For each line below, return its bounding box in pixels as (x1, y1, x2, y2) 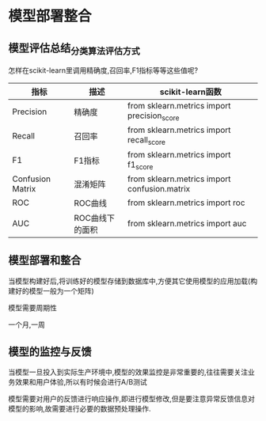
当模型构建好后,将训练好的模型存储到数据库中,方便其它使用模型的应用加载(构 (8, 276, 258, 286)
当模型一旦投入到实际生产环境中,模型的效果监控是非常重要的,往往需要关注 (8, 367, 249, 377)
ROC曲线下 (74, 212, 116, 223)
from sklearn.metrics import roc (127, 197, 245, 208)
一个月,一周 (8, 320, 46, 329)
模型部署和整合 (8, 254, 82, 267)
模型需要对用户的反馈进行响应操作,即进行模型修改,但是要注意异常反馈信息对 (8, 394, 256, 404)
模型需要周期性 (8, 302, 57, 313)
